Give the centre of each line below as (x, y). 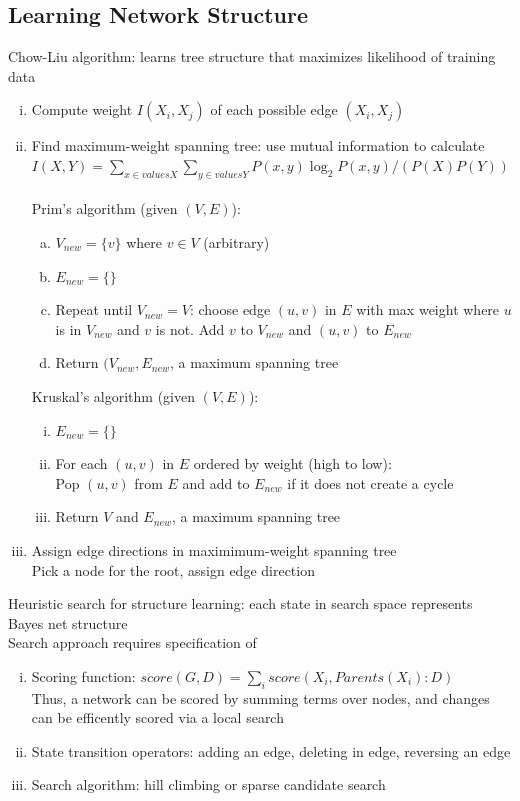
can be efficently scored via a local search (157, 717)
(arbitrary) (236, 241)
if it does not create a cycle (370, 482)
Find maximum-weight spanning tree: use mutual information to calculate (258, 145)
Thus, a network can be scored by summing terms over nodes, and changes (260, 697)
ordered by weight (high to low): (292, 463)
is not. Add (190, 328)
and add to (216, 482)
